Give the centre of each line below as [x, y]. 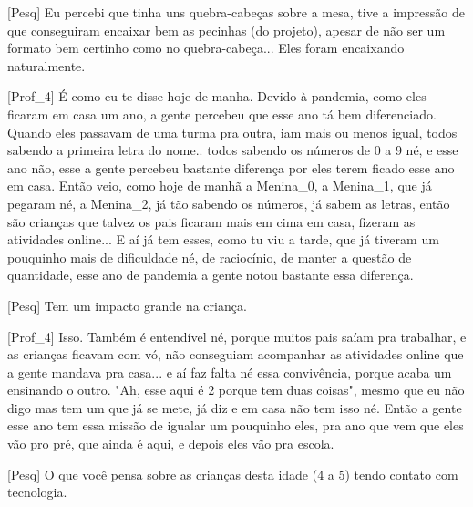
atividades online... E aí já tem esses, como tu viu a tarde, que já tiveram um [223, 239]
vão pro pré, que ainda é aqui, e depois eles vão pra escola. [171, 444]
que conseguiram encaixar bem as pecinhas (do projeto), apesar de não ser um [226, 30]
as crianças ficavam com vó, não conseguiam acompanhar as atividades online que [236, 354]
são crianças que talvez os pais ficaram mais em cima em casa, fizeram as [211, 221]
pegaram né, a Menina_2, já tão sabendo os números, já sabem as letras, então [229, 203]
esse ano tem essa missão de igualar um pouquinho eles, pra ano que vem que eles [236, 425]
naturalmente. [46, 65]
